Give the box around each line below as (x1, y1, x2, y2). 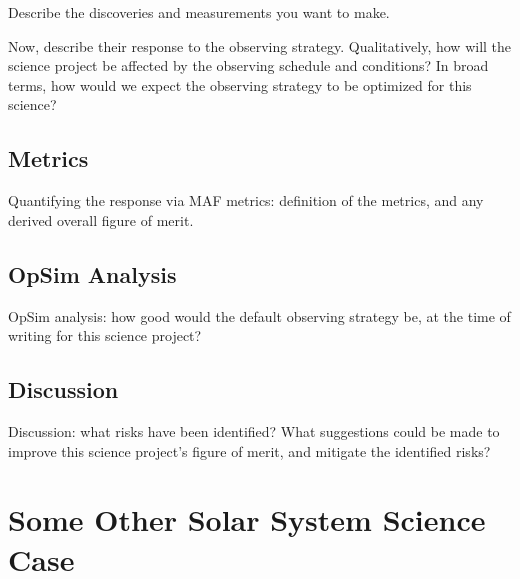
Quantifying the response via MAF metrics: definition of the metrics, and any (8, 190, 484, 211)
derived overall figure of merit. (8, 209, 194, 230)
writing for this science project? (8, 325, 202, 346)
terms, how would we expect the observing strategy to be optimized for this (8, 74, 472, 95)
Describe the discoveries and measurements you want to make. (8, 2, 390, 22)
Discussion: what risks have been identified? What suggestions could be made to (8, 420, 500, 441)
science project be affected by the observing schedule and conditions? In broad (8, 55, 489, 76)
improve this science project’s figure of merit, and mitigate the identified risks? (8, 440, 491, 461)
